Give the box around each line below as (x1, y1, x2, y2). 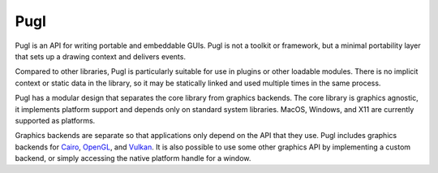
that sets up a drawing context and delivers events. (15, 51, 187, 61)
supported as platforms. (15, 115, 96, 125)
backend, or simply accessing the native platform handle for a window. (15, 154, 251, 163)
